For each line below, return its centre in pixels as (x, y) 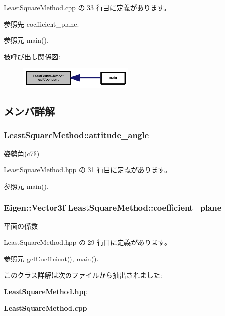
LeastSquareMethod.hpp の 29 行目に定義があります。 (87, 242)
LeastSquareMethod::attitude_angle (77, 135)
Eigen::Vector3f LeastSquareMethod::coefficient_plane (113, 208)
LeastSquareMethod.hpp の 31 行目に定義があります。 (87, 170)
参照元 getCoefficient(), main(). (51, 258)
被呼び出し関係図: (32, 56)
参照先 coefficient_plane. (42, 24)
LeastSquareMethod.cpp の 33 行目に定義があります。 (87, 7)
